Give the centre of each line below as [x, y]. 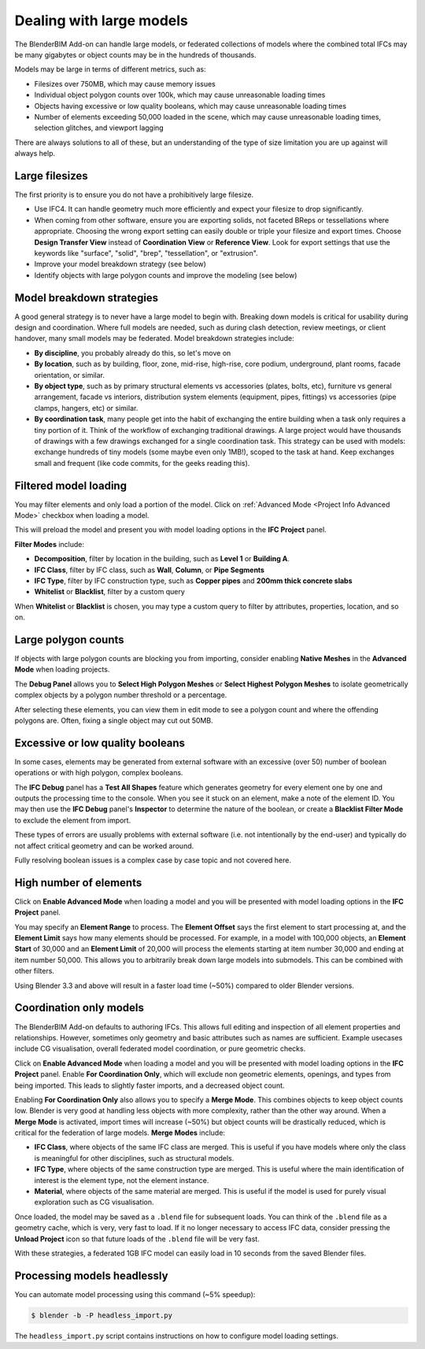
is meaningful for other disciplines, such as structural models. [134, 1158]
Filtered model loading [71, 485]
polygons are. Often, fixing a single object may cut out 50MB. [114, 720]
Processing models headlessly [91, 1275]
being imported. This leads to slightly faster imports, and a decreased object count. [150, 1085]
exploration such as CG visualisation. [94, 1202]
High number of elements [78, 883]
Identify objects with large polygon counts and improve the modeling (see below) [166, 275]
